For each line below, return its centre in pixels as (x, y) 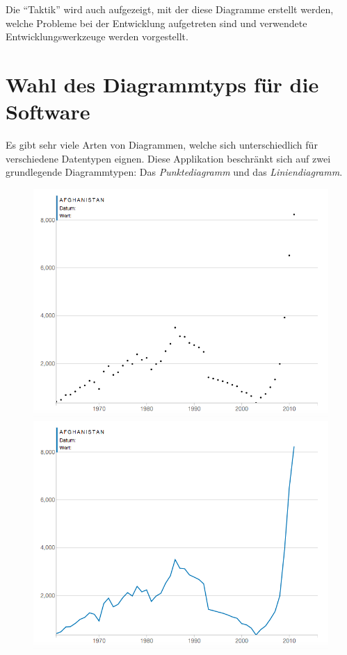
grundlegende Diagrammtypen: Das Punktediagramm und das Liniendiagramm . (174, 172)
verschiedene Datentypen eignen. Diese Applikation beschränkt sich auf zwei (168, 158)
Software (48, 111)
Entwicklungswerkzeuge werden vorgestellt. (97, 36)
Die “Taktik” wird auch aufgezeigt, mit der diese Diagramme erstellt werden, (170, 9)
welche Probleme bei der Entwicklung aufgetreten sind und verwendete (156, 23)
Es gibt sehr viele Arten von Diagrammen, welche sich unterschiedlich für (162, 145)
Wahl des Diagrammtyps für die (162, 84)
